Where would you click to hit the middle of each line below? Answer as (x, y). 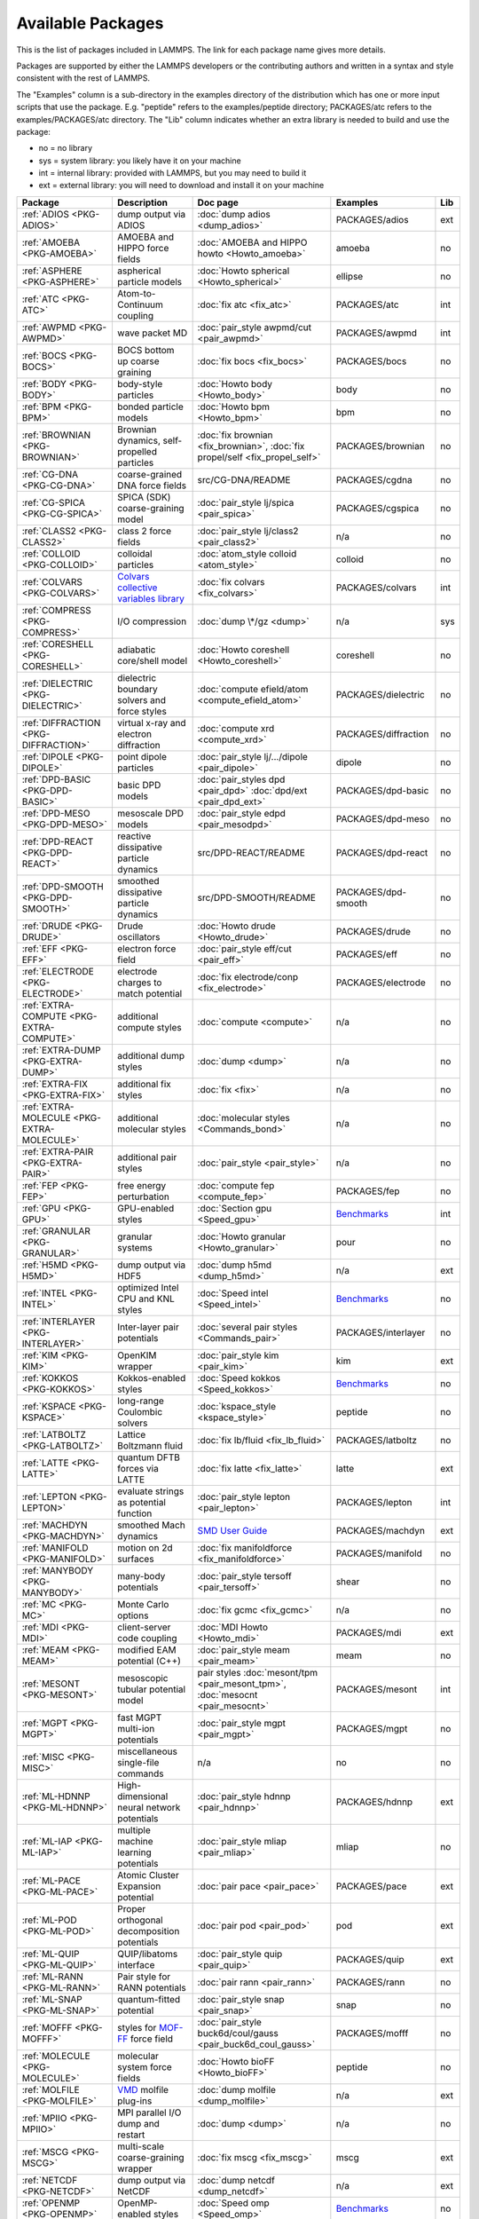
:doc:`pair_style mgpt (242, 1723)
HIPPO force (143, 248)
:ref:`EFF (39, 948)
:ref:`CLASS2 (49, 531)
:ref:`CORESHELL (58, 644)
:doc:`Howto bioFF (236, 2061)
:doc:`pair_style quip (240, 1954)
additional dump (151, 1055)
